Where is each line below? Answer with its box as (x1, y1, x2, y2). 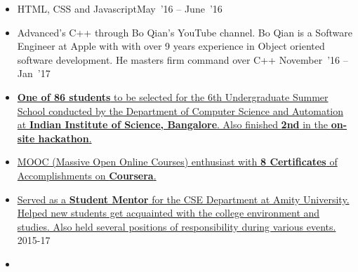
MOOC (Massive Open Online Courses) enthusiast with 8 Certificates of (17, 154, 338, 169)
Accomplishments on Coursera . (17, 168, 157, 182)
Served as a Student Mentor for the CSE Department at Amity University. (17, 191, 350, 206)
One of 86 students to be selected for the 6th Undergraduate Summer (17, 89, 329, 104)
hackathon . (38, 130, 92, 145)
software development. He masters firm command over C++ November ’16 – (17, 52, 348, 67)
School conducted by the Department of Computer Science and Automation (17, 103, 344, 118)
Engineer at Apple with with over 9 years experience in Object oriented (17, 39, 325, 53)
